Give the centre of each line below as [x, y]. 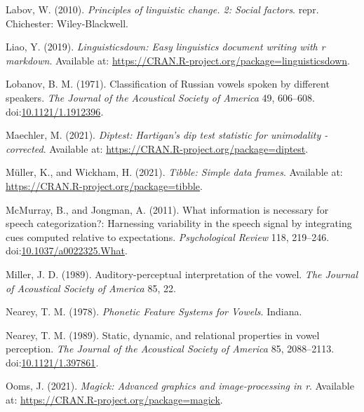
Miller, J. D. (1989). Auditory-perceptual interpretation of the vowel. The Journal [182, 274]
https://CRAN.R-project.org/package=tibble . [104, 185]
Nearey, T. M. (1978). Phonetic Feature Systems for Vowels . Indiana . [154, 311]
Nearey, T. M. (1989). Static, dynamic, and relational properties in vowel [163, 335]
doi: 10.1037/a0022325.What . [67, 250]
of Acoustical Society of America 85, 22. [91, 288]
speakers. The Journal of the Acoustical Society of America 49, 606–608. [161, 97]
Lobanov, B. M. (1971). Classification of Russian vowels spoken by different [168, 84]
